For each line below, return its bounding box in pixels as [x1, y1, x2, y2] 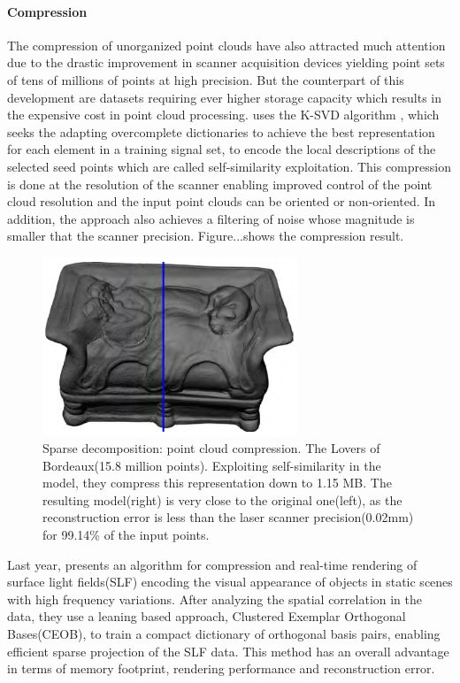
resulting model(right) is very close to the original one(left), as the [42, 490, 402, 509]
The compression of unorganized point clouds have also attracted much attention [7, 35, 446, 54]
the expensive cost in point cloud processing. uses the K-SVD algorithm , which [7, 105, 440, 124]
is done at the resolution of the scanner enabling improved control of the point [7, 174, 433, 193]
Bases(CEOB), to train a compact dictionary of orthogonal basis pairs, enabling [7, 625, 441, 643]
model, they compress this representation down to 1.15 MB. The [42, 473, 392, 492]
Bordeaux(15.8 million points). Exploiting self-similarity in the [42, 456, 381, 474]
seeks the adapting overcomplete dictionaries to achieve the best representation [7, 122, 435, 141]
